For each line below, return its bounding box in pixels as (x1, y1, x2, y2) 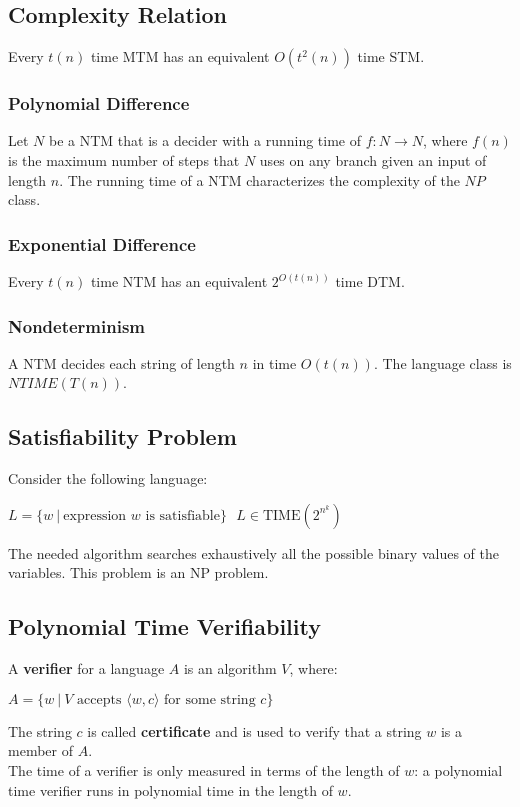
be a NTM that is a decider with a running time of (48, 130, 362, 151)
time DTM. (335, 271, 405, 292)
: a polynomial (414, 759, 503, 780)
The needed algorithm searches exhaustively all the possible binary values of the (8, 542, 499, 563)
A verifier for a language (8, 658, 165, 679)
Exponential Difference (8, 231, 196, 256)
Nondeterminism (8, 313, 146, 338)
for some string (164, 692, 256, 707)
